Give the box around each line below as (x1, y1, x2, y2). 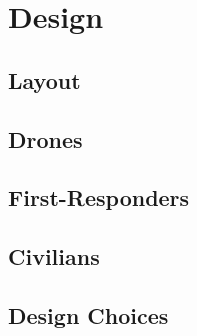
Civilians (8, 241, 100, 272)
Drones (8, 123, 83, 154)
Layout (8, 64, 81, 95)
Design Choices (8, 299, 169, 330)
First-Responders (8, 182, 190, 213)
